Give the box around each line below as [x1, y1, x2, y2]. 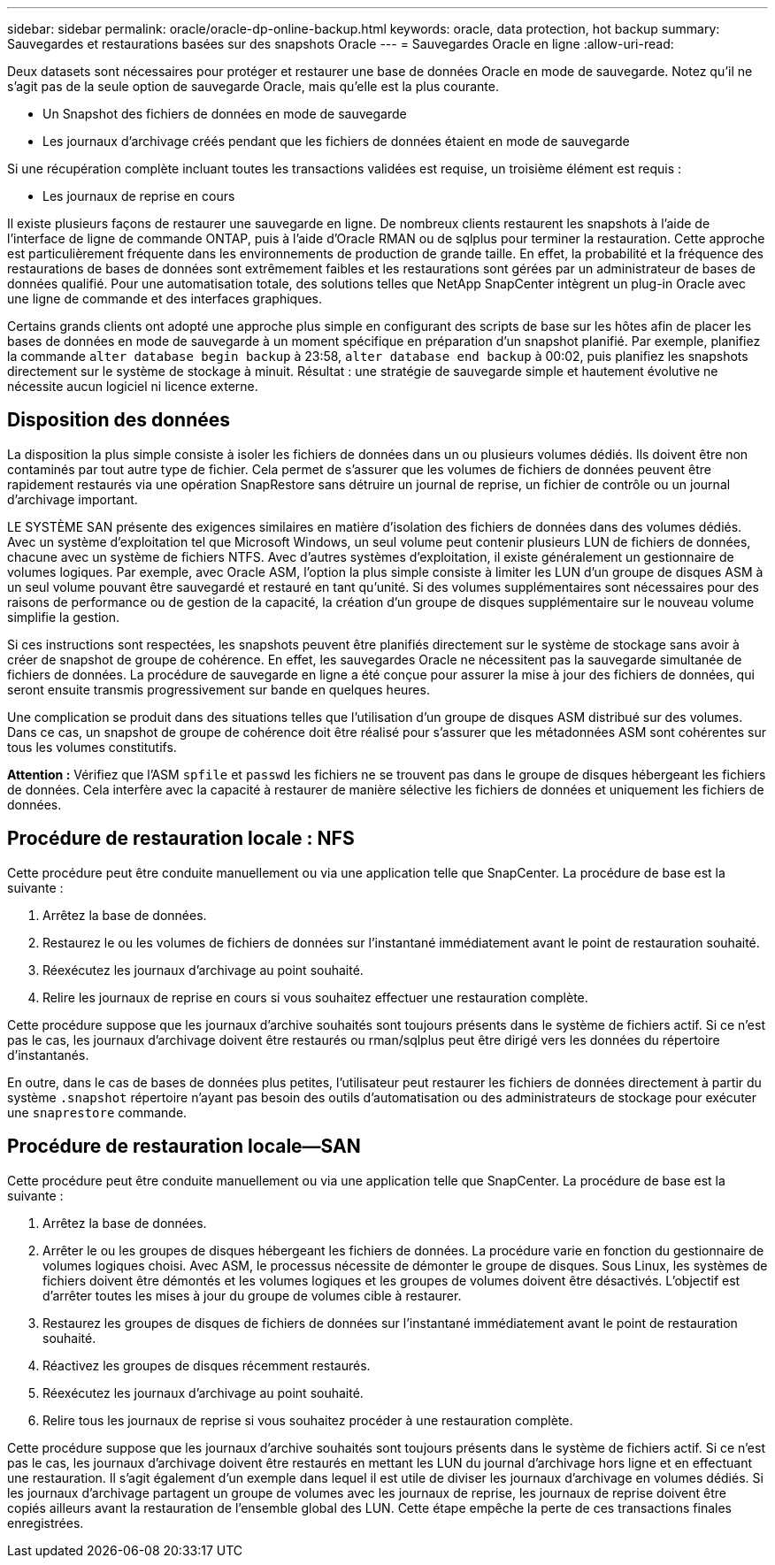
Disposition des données [7, 409, 231, 432]
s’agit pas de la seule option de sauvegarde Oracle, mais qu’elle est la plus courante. [7, 79, 499, 94]
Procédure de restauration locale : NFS [7, 827, 355, 850]
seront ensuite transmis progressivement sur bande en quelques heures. [7, 681, 430, 697]
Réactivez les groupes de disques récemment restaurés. [42, 1357, 371, 1373]
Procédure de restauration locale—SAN [7, 1135, 361, 1158]
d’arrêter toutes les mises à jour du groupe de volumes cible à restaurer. [42, 1287, 462, 1303]
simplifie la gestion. [7, 609, 120, 625]
